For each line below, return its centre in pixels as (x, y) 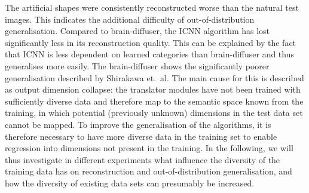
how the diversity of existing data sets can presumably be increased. (130, 183)
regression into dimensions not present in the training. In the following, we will (149, 148)
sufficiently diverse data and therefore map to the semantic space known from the (154, 101)
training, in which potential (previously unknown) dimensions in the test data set (154, 113)
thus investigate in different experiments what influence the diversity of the (143, 159)
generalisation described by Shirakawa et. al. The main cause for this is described (154, 77)
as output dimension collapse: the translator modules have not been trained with (153, 89)
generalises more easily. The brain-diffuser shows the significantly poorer (137, 65)
